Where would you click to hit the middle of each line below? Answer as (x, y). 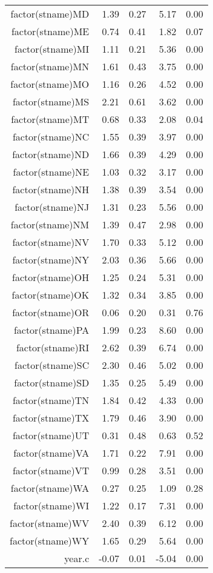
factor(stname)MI (52, 49)
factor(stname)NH (51, 189)
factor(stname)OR (51, 312)
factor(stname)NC (51, 137)
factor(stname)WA (50, 488)
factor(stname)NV (51, 242)
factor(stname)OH (51, 277)
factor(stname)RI (53, 347)
